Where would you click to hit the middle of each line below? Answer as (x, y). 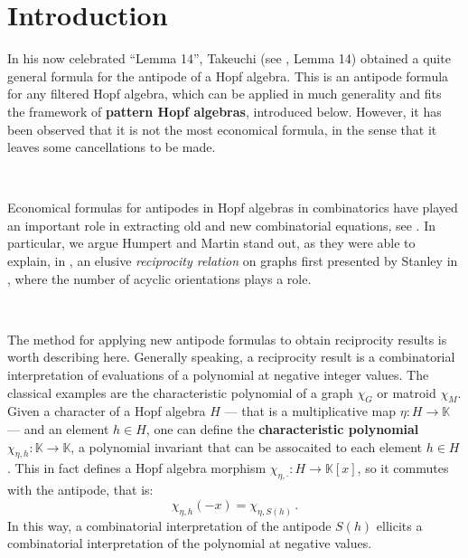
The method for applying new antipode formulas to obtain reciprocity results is (227, 339)
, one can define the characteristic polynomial (282, 429)
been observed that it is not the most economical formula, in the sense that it (222, 129)
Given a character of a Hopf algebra (107, 411)
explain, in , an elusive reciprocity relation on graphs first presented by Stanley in (233, 261)
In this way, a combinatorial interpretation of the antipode (169, 525)
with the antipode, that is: (80, 490)
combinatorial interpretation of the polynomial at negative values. (190, 543)
